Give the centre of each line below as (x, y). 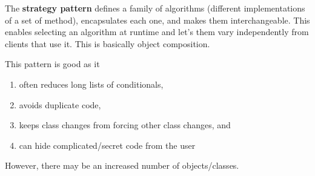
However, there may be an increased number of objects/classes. (122, 165)
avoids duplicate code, (60, 104)
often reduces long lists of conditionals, (91, 84)
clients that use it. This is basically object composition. (108, 43)
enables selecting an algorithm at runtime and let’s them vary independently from (157, 32)
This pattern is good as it (52, 64)
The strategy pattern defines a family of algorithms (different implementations (155, 8)
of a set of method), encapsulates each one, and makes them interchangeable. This (157, 20)
